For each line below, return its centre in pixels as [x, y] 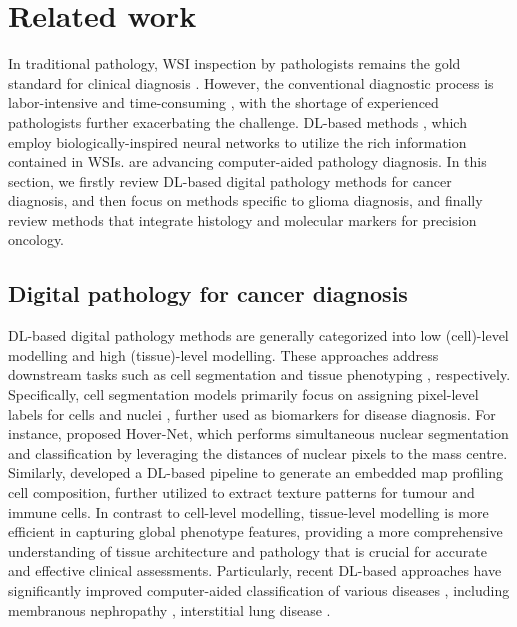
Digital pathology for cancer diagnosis [208, 293]
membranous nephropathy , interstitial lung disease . [169, 609]
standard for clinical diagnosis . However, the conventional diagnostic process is [251, 82]
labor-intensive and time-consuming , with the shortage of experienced [223, 102]
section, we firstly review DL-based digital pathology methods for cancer [230, 180]
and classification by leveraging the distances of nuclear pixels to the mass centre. [258, 452]
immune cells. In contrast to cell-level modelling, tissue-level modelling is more [248, 511]
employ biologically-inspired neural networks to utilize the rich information [237, 141]
